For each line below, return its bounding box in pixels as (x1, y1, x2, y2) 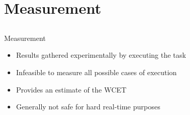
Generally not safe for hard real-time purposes (16, 101, 160, 112)
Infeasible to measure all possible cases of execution (16, 66, 177, 77)
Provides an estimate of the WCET (16, 84, 127, 95)
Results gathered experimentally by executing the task (16, 50, 186, 60)
